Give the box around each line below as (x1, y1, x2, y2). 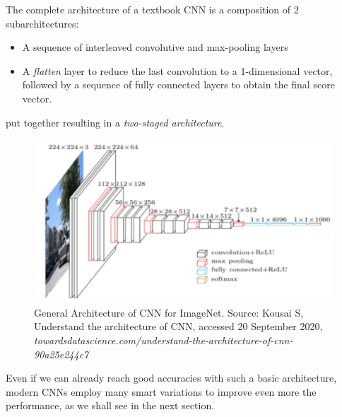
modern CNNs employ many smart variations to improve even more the (6, 384, 317, 399)
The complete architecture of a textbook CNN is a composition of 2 (6, 2, 299, 16)
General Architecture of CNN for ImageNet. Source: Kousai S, (34, 305, 304, 319)
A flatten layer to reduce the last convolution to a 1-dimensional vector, (22, 63, 333, 78)
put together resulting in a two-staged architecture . (6, 114, 225, 129)
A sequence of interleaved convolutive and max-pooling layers (22, 40, 288, 54)
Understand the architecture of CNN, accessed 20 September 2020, (34, 319, 323, 334)
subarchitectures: (6, 16, 79, 30)
